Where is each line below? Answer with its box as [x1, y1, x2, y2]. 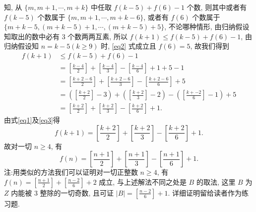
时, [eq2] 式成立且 [101, 41, 156, 51]
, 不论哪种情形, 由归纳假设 [164, 21, 250, 32]
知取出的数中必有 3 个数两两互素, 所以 [4, 31, 128, 41]
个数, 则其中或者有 [187, 2, 247, 12]
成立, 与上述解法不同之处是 [99, 176, 187, 187]
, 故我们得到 [190, 41, 230, 51]
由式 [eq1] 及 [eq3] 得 [4, 115, 60, 125]
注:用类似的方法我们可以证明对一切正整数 [4, 167, 138, 177]
